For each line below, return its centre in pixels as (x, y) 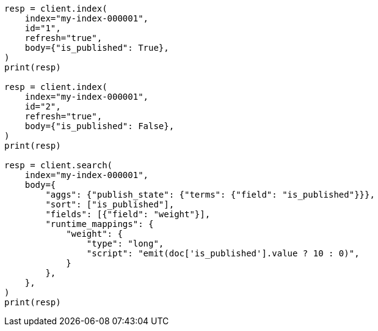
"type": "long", (125, 244)
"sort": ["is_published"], (110, 204)
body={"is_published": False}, (100, 126)
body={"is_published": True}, (97, 48)
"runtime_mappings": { (100, 224)
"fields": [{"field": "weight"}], (128, 214)
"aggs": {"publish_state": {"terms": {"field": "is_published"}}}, (210, 195)
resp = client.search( (59, 165)
